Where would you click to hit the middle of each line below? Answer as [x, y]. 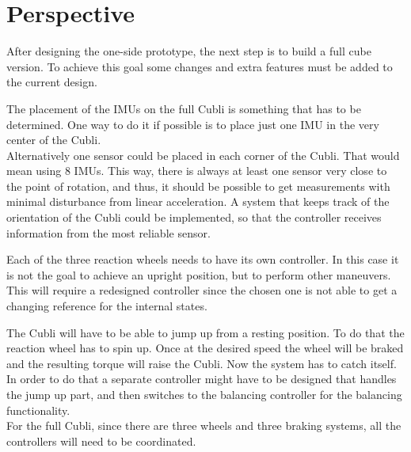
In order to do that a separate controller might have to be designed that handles [202, 379]
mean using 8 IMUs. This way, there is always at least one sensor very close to [197, 171]
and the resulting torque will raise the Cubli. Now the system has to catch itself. [202, 363]
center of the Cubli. [54, 140]
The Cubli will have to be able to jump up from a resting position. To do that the [205, 332]
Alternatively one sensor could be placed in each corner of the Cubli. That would [203, 155]
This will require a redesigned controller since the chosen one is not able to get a [202, 290]
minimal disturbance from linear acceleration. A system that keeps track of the [198, 201]
